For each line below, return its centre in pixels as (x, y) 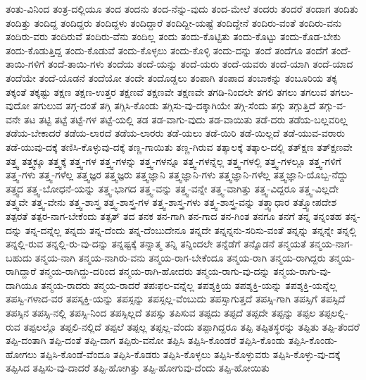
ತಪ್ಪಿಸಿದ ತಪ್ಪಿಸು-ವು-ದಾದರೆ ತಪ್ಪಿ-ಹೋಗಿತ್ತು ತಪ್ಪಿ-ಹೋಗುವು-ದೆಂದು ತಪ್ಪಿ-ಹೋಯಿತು (138, 368)
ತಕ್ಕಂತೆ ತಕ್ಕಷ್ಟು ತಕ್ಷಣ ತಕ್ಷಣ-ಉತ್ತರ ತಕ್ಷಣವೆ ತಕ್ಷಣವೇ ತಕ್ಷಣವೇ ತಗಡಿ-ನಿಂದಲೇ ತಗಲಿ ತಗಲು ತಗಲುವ (166, 91)
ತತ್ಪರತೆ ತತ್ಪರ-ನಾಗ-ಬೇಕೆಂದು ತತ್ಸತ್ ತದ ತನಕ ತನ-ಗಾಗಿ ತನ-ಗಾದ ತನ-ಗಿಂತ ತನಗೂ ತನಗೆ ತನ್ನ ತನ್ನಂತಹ (174, 215)
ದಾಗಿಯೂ (22, 284)
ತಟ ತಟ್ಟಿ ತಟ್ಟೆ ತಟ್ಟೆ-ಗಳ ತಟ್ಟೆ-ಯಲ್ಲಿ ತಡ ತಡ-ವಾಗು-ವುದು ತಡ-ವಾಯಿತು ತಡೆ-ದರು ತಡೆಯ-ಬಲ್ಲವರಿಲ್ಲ (186, 119)
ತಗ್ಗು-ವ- (333, 105)
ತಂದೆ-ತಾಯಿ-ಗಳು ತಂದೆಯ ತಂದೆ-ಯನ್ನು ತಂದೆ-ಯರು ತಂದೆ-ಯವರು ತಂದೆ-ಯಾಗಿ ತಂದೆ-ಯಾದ (201, 64)
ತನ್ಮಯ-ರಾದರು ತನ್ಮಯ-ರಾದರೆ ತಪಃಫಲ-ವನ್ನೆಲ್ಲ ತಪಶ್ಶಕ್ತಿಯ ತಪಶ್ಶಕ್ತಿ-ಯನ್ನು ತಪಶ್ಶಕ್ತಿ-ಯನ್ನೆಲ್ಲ (189, 284)
